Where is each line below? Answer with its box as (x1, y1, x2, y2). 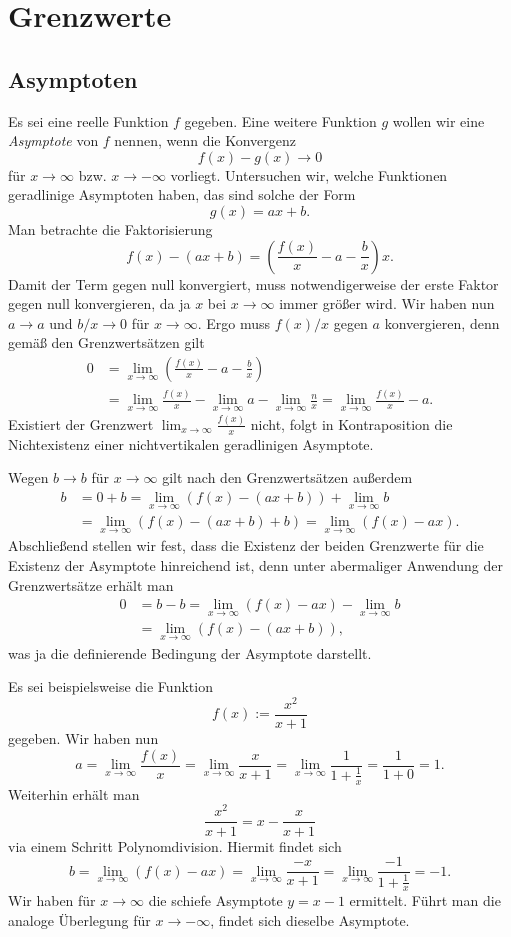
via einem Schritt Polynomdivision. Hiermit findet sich (8, 835, 342, 856)
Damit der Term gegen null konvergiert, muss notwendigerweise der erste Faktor (8, 273, 499, 294)
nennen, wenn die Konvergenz (114, 130, 297, 151)
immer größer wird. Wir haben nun (279, 293, 495, 314)
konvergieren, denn (384, 312, 500, 333)
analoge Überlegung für (8, 909, 151, 930)
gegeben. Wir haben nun (8, 727, 159, 748)
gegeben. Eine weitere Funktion (184, 110, 377, 131)
